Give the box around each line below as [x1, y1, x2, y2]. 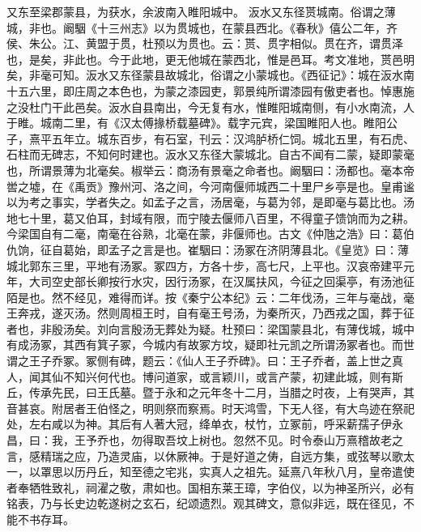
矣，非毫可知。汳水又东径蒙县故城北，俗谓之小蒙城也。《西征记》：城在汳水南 [6, 66, 415, 83]
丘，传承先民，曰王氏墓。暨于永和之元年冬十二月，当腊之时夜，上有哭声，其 [6, 384, 415, 401]
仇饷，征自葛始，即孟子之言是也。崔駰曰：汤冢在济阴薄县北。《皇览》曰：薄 [6, 240, 409, 257]
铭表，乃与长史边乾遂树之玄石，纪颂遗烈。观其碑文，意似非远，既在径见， [6, 495, 403, 512]
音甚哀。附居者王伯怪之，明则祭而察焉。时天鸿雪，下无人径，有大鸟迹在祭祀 [6, 399, 415, 416]
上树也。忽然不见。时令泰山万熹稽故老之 [187, 432, 403, 449]
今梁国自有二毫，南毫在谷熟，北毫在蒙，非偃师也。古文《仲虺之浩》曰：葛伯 [6, 225, 415, 242]
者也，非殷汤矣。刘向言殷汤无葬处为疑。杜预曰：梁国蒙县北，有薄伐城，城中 [6, 320, 415, 337]
